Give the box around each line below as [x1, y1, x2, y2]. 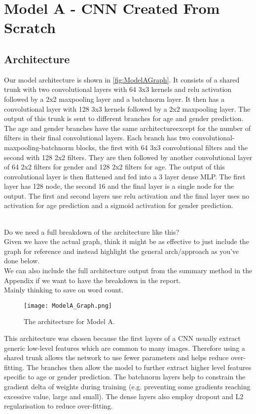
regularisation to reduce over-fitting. [4, 401, 113, 411]
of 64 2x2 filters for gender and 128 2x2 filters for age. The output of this [4, 162, 225, 172]
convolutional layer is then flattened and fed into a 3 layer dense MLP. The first [4, 171, 246, 181]
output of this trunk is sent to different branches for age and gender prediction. [4, 113, 244, 124]
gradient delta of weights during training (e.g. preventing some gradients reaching [4, 381, 251, 392]
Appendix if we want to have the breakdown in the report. [4, 275, 181, 285]
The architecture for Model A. [24, 316, 115, 327]
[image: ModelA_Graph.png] [24, 302, 112, 309]
